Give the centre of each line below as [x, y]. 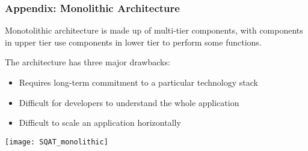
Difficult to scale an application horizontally [100, 123]
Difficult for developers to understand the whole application [129, 102]
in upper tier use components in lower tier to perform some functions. [133, 42]
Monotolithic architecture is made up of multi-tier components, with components [154, 30]
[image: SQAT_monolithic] [57, 142]
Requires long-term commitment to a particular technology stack [138, 82]
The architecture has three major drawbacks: [88, 62]
